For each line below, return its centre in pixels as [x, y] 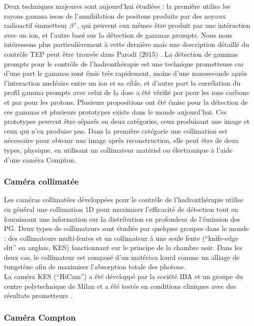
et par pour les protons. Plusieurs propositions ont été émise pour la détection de [126, 102]
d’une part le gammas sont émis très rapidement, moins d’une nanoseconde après [126, 73]
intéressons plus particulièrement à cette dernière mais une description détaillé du [127, 44]
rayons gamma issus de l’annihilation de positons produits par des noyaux [115, 15]
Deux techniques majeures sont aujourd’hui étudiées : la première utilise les [117, 6]
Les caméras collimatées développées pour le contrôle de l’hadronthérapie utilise [124, 199]
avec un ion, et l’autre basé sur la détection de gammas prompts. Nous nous [118, 35]
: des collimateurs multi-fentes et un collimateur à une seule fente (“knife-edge [121, 238]
